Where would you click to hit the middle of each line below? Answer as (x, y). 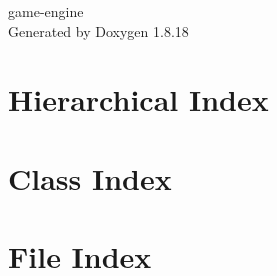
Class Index (90, 177)
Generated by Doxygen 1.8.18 (98, 30)
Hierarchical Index (138, 99)
